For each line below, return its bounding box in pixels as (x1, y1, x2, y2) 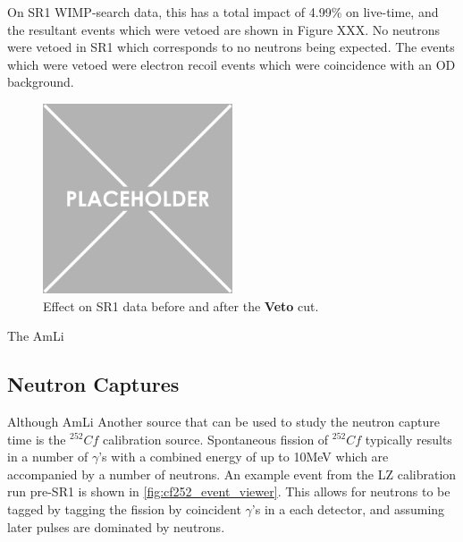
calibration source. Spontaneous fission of (103, 429, 329, 448)
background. (7, 72, 74, 91)
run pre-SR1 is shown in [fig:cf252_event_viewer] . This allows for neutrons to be (7, 482, 450, 501)
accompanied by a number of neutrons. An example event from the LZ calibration (7, 464, 457, 483)
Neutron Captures (7, 370, 180, 398)
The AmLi (7, 326, 64, 345)
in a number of (7, 447, 88, 466)
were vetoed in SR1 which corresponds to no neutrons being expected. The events (7, 38, 455, 56)
